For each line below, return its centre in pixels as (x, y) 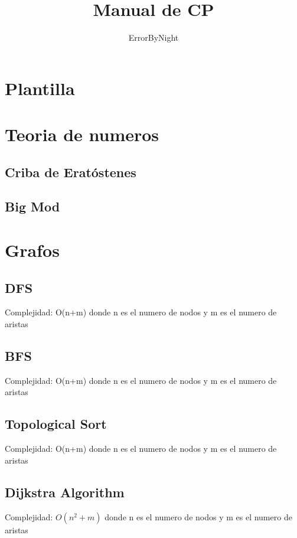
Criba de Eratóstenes (71, 172)
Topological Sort (56, 424)
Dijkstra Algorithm (65, 492)
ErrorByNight (154, 38)
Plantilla (40, 88)
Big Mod (32, 206)
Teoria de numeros (82, 134)
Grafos (32, 250)
